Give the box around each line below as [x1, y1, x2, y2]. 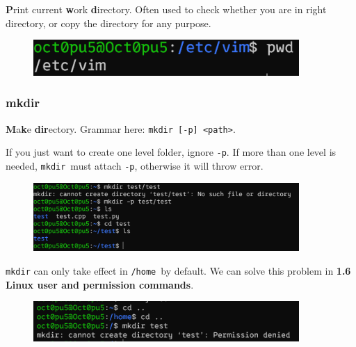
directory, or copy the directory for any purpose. [6, 15, 211, 30]
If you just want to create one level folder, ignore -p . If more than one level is [6, 145, 337, 159]
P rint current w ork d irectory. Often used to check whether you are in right [6, 2, 327, 16]
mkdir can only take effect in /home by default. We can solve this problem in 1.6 [6, 263, 351, 277]
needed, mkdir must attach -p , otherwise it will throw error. [6, 158, 264, 172]
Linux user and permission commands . [6, 277, 194, 291]
